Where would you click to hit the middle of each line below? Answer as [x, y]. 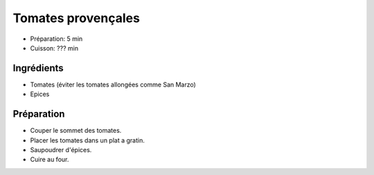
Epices [40, 94]
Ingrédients [38, 68]
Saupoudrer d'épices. [61, 149]
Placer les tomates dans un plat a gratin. [87, 140]
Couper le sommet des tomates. [76, 131]
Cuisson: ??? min [54, 48]
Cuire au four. [50, 160]
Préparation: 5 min [56, 39]
